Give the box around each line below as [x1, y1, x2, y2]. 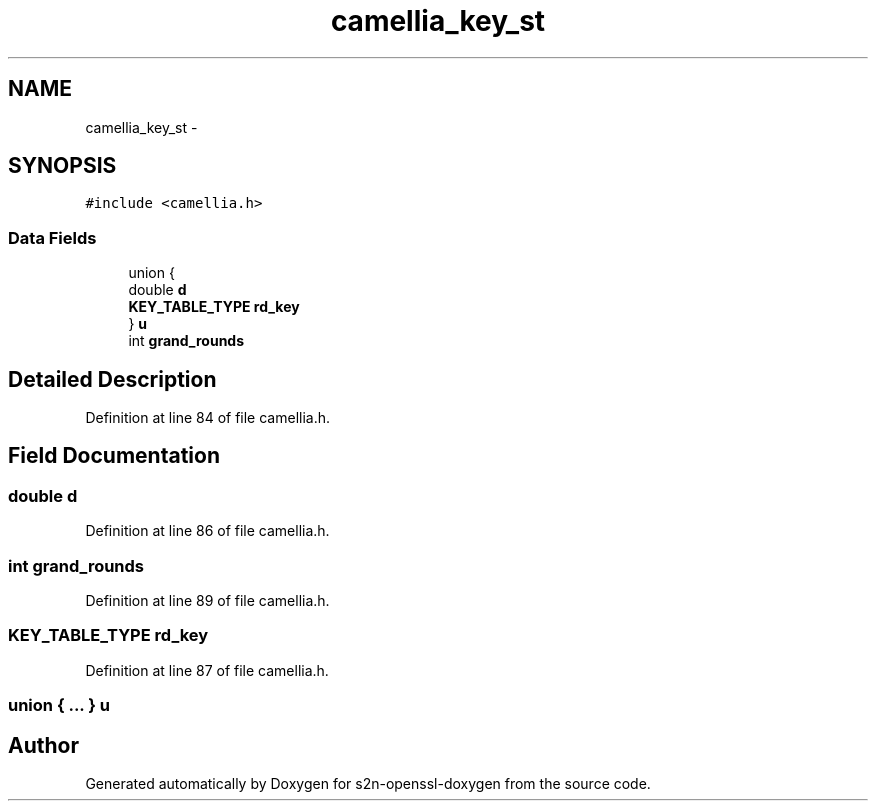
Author [8, 732, 79, 758]
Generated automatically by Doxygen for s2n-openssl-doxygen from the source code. [85, 774, 651, 792]
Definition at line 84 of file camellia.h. [85, 409, 331, 427]
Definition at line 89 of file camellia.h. [85, 592, 330, 609]
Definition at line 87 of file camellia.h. [85, 661, 329, 679]
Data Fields [8, 227, 97, 248]
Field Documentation [8, 443, 220, 469]
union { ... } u [8, 695, 110, 716]
